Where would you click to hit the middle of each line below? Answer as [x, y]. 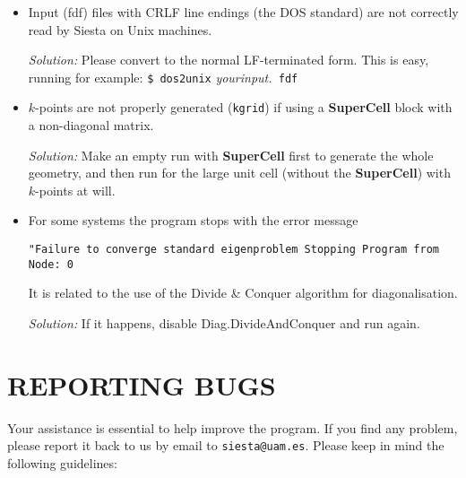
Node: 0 [51, 264]
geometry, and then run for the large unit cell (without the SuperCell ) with [239, 173]
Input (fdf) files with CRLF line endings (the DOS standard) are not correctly [243, 12]
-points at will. [75, 190]
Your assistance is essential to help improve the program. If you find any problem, [233, 427]
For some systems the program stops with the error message [193, 220]
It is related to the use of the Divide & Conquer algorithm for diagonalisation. [243, 293]
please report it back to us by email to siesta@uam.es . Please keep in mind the [226, 445]
